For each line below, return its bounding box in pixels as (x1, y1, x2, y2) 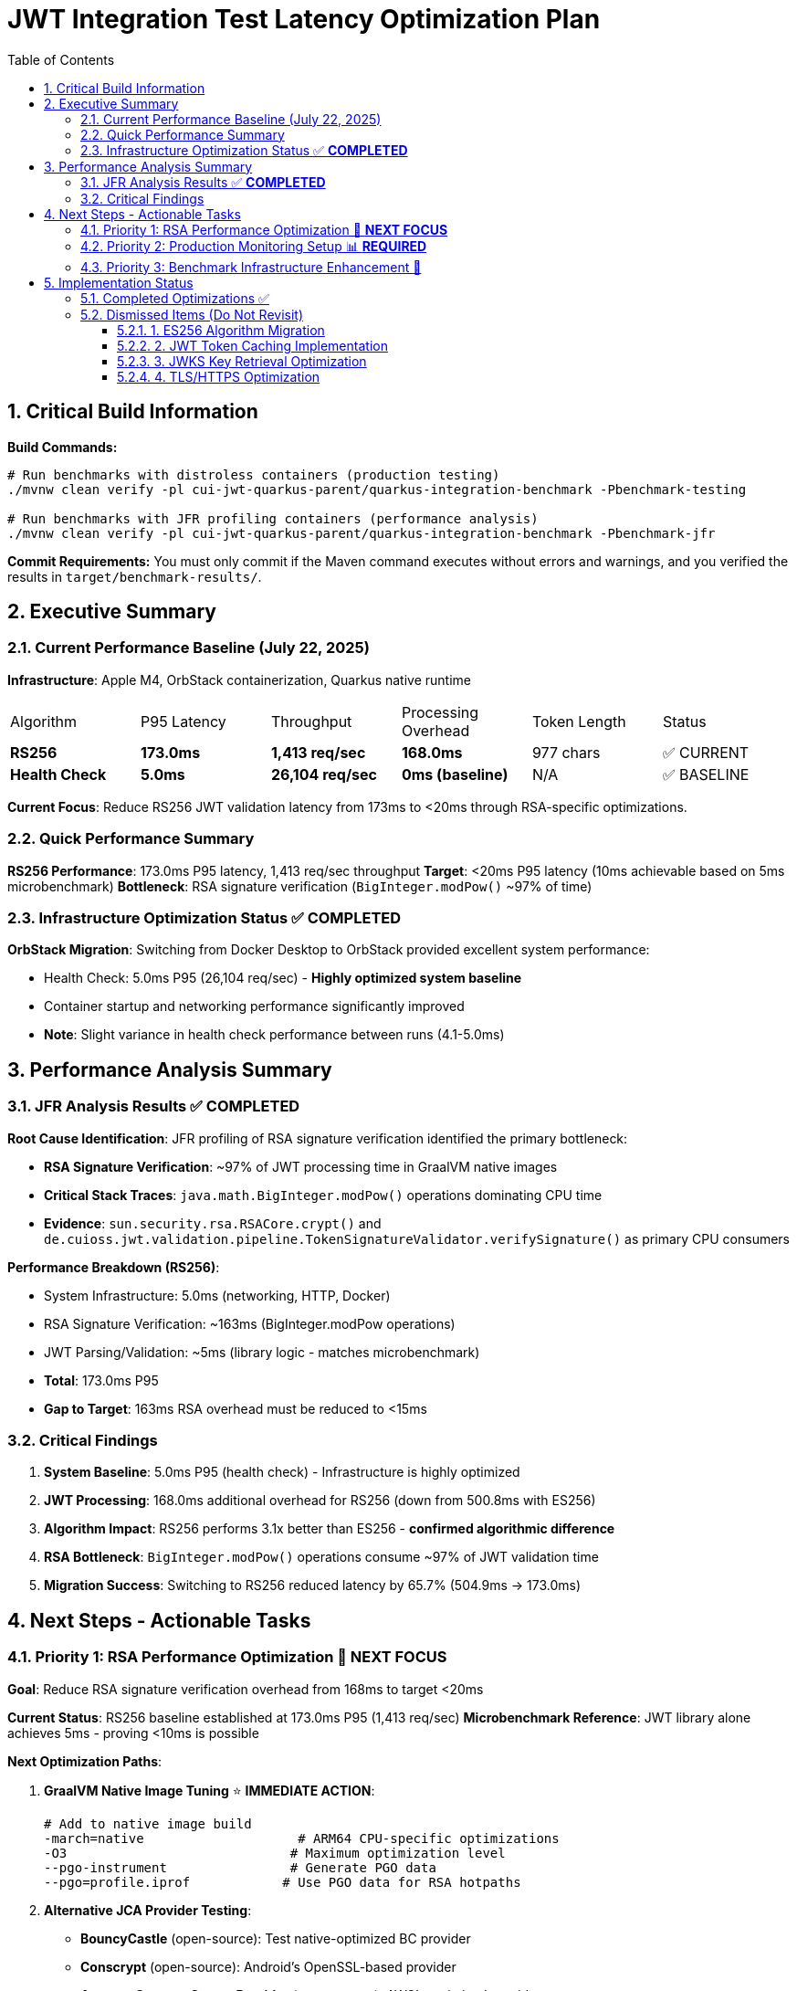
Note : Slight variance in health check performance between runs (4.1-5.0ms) (44, 1027, 505, 1043)
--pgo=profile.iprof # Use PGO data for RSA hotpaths (44, 1874, 521, 1890)
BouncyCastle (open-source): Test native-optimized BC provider (80, 1930, 471, 1946)
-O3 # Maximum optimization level (44, 1845, 506, 1860)
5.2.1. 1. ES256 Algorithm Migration (117, 321, 325, 338)
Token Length (531, 711, 626, 731)
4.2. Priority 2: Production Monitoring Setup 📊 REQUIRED (80, 237, 427, 254)
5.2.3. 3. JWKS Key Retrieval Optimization (117, 353, 367, 369)
